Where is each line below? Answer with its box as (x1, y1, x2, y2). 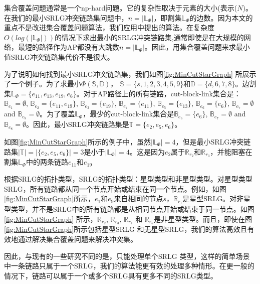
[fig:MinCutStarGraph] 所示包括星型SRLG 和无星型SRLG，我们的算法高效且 (4, 224, 247, 234)
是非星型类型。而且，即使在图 (154, 213, 252, 224)
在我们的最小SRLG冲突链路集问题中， (4, 12, 128, 23)
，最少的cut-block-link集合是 (83, 108, 174, 119)
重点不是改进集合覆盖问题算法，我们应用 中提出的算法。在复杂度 (4, 22, 214, 33)
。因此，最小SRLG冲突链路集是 (26, 119, 129, 129)
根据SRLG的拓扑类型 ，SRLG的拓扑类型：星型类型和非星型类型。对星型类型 (4, 173, 252, 184)
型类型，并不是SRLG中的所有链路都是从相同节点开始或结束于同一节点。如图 (4, 204, 254, 214)
